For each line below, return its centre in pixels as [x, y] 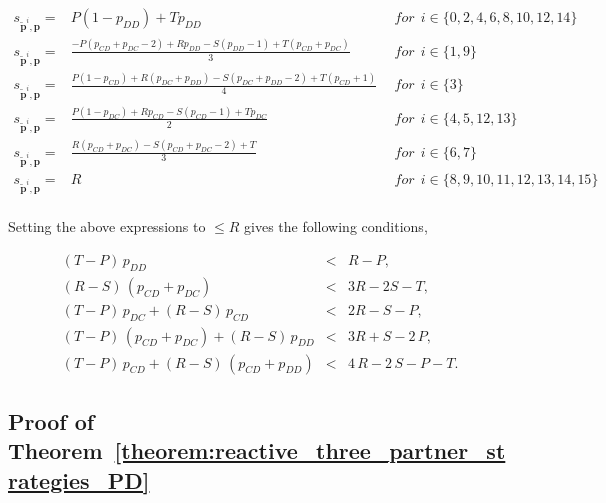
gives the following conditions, [336, 226]
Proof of [51, 421]
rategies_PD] [79, 479]
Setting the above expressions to [107, 226]
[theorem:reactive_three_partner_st [310, 450]
